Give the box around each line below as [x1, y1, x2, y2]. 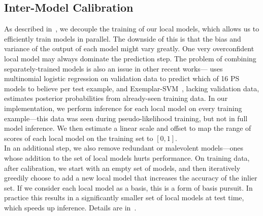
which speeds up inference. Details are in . [4, 202, 137, 212]
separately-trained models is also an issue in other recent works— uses [4, 63, 223, 74]
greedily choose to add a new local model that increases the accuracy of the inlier [4, 172, 257, 183]
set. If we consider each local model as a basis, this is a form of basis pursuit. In [4, 182, 253, 193]
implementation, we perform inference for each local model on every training [4, 102, 242, 113]
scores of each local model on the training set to [4, 132, 153, 143]
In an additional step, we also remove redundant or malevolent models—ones [4, 142, 243, 153]
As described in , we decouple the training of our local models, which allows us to [4, 23, 259, 34]
